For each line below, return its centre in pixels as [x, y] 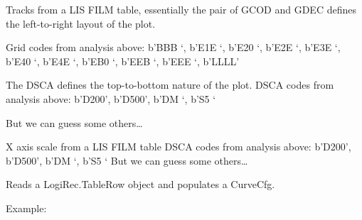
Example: [26, 208]
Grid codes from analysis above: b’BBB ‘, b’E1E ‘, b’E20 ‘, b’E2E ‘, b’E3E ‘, [173, 47]
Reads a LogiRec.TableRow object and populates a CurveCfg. [140, 184]
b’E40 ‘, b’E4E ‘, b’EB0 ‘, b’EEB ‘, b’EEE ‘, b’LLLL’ [123, 61]
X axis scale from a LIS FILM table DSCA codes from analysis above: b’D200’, [179, 147]
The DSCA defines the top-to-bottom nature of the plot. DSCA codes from [170, 85]
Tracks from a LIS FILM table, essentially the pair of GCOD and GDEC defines [181, 9]
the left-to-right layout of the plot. [81, 23]
